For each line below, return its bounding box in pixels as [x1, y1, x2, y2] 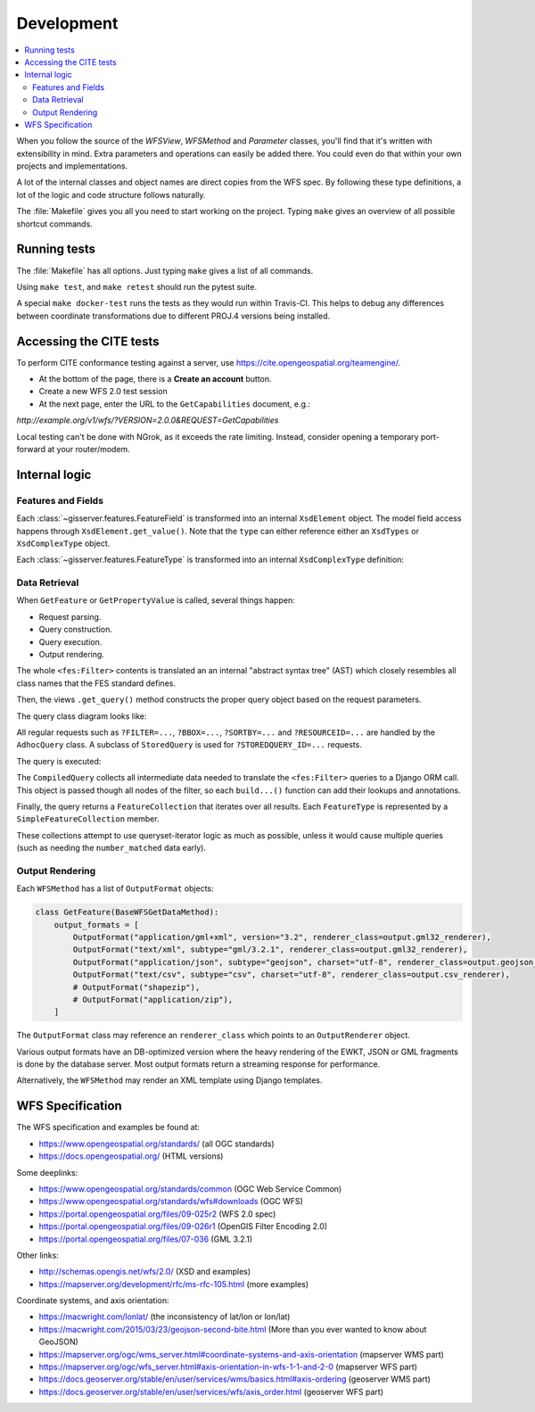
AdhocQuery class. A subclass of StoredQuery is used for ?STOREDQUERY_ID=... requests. [16, 739, 363, 750]
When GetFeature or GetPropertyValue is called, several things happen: [16, 595, 295, 606]
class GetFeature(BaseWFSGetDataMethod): [35, 907, 219, 918]
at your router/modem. [47, 443, 131, 454]
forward [16, 443, 46, 454]
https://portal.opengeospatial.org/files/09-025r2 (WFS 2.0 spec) [38, 1209, 276, 1219]
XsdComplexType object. [16, 538, 111, 549]
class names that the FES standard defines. [16, 678, 176, 689]
